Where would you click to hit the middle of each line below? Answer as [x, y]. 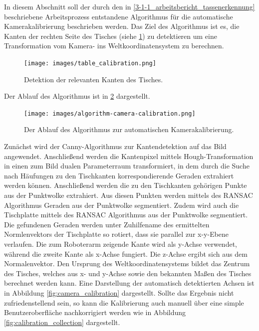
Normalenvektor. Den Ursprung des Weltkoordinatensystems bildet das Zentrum [127, 263]
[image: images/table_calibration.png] [90, 63]
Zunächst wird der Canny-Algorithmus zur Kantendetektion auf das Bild [115, 146]
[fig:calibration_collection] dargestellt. [62, 322]
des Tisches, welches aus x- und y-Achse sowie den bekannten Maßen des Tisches [128, 273]
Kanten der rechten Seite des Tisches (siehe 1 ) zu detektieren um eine [111, 36]
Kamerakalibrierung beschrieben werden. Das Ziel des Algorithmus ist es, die [122, 26]
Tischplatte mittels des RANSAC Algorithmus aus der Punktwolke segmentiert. [126, 215]
